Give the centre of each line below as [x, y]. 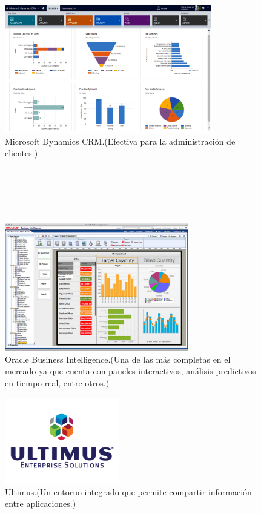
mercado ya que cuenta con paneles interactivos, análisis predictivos [130, 371]
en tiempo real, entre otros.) [57, 382]
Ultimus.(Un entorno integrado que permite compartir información [128, 491]
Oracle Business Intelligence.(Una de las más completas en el [118, 359]
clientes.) [21, 153]
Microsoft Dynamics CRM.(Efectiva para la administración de [120, 141]
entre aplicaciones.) [41, 503]
